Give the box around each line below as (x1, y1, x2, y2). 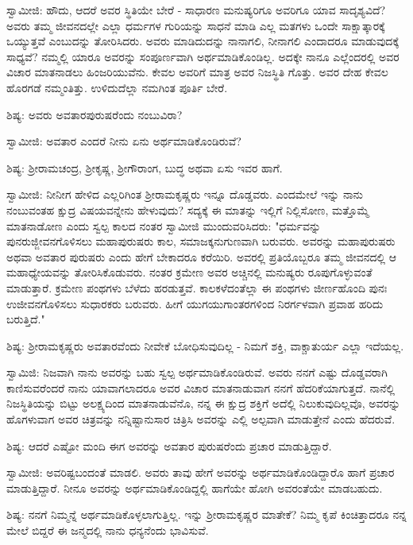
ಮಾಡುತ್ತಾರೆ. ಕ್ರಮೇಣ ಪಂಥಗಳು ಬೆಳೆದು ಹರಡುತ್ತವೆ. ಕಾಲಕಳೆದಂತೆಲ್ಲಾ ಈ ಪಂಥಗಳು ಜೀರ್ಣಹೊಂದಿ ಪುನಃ (6, 279, 388, 296)
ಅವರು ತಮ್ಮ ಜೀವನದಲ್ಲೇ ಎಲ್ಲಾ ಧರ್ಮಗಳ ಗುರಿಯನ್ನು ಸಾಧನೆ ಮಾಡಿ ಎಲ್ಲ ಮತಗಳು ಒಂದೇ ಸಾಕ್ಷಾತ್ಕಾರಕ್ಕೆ (6, 17, 385, 33)
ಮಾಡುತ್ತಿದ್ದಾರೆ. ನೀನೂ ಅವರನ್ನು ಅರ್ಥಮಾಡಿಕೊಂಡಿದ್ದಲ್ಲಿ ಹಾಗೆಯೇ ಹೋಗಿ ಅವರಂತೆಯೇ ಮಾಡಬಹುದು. (6, 479, 383, 496)
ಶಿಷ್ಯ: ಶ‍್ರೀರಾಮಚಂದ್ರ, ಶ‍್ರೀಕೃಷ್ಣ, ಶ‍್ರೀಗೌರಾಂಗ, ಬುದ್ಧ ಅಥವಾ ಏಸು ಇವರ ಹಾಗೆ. (6, 159, 283, 176)
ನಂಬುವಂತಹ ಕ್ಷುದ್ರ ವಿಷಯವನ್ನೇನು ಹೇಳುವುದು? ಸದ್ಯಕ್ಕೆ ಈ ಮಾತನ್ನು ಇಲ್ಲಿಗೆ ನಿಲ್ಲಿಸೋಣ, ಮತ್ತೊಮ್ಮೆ (6, 201, 369, 218)
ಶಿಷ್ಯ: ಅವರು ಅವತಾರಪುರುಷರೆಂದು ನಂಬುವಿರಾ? (6, 106, 183, 122)
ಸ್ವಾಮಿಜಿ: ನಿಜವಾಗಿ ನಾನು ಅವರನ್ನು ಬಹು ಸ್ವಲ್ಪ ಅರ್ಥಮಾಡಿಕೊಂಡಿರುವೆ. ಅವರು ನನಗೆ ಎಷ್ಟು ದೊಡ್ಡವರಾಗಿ (6, 364, 388, 381)
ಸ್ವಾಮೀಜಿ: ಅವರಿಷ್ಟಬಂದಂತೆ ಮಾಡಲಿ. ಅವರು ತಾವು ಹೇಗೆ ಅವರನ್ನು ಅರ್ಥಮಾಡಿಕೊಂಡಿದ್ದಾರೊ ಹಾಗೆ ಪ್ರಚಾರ (6, 464, 395, 481)
